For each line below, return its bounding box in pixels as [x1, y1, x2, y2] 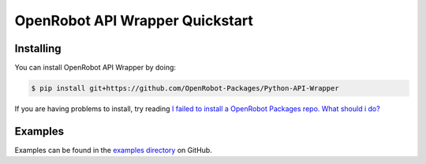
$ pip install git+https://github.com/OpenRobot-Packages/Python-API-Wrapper [31, 84, 339, 93]
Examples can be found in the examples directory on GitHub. [14, 145, 212, 155]
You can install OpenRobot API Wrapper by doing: [14, 63, 177, 73]
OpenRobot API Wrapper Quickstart [14, 12, 254, 29]
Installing [14, 42, 62, 55]
